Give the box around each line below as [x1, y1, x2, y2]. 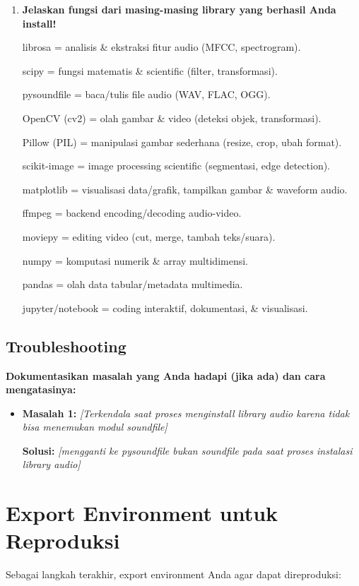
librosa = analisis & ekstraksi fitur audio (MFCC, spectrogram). [22, 40, 301, 54]
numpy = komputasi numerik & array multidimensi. [22, 253, 248, 268]
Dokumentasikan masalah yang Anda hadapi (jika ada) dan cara [6, 368, 326, 383]
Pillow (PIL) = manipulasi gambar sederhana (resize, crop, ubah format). [22, 134, 342, 149]
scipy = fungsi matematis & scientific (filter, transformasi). [22, 63, 278, 78]
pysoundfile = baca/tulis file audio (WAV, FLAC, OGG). [22, 87, 271, 102]
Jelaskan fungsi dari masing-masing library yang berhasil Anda [22, 2, 336, 16]
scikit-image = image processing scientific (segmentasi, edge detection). [22, 158, 330, 173]
